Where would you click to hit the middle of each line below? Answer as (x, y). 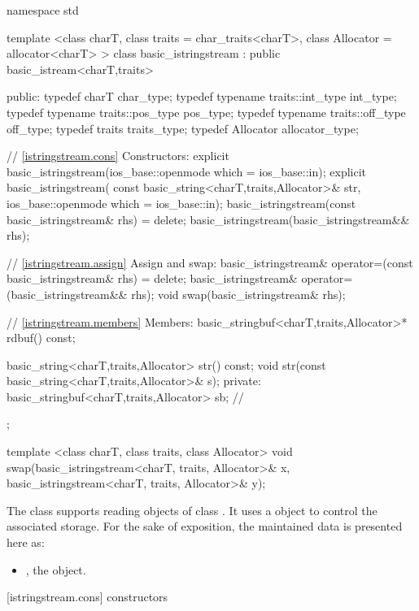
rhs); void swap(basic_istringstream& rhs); (238, 294)
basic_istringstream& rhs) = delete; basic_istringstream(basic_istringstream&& (208, 219)
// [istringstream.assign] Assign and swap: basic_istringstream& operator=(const (210, 262)
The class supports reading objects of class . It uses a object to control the (192, 510)
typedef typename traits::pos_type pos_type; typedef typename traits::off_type (206, 112)
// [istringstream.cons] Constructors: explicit (118, 156)
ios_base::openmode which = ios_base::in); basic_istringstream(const (181, 203)
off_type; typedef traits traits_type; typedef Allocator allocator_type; (183, 128)
